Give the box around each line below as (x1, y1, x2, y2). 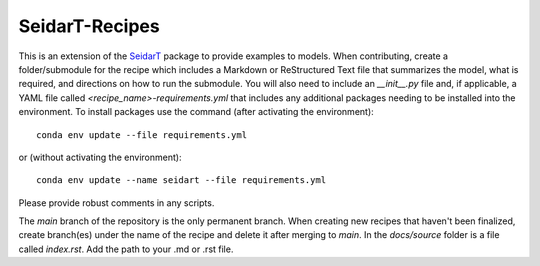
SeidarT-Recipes (18, 15, 160, 37)
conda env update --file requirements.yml (36, 129, 248, 140)
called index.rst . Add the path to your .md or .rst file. (18, 243, 234, 255)
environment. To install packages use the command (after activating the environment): (18, 106, 374, 118)
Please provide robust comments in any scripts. (18, 196, 215, 209)
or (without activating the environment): (18, 151, 182, 163)
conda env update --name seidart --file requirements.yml (36, 175, 327, 186)
